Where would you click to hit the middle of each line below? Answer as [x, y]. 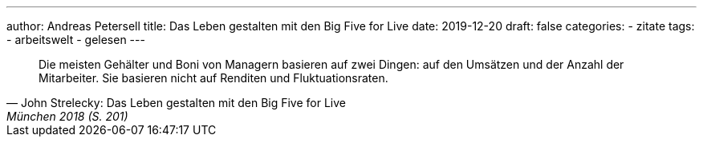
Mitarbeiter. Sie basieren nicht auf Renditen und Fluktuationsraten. [213, 78]
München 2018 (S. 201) [67, 116]
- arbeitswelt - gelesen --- [76, 40]
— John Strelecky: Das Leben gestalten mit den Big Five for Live [176, 103]
